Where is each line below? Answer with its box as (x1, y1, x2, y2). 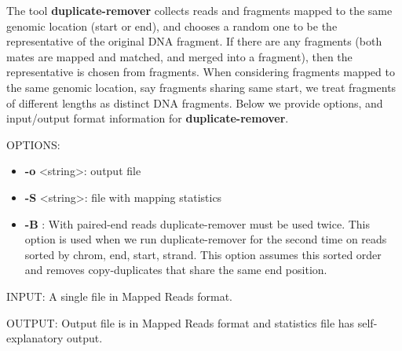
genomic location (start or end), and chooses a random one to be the (6, 17, 338, 34)
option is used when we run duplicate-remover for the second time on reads (24, 231, 387, 247)
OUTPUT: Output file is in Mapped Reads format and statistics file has (6, 314, 355, 331)
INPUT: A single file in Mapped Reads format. (6, 287, 232, 304)
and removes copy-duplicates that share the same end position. (24, 261, 327, 278)
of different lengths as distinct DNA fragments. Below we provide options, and (6, 94, 383, 111)
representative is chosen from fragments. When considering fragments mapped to (6, 64, 395, 80)
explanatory (6, 330, 64, 346)
